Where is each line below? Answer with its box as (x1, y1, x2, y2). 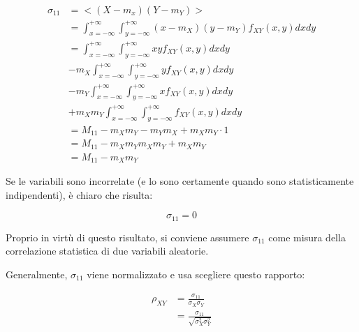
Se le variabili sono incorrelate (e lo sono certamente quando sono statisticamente (6, 174, 354, 188)
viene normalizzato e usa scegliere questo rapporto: (87, 266, 305, 281)
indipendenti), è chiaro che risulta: (6, 187, 153, 202)
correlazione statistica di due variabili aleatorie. (6, 243, 209, 258)
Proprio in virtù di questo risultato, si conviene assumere (6, 229, 249, 244)
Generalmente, (6, 266, 68, 281)
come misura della (268, 229, 346, 244)
